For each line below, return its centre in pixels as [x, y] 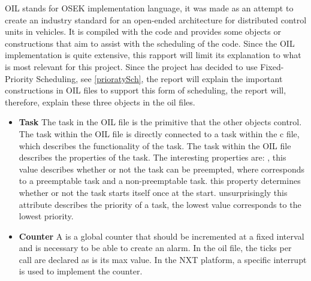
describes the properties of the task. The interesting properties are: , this [153, 157]
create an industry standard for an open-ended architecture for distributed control [156, 19]
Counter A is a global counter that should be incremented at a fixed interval [161, 236]
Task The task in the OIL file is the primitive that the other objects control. [160, 122]
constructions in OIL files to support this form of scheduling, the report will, [146, 90]
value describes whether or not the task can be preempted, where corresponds [162, 169]
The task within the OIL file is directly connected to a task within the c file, [159, 133]
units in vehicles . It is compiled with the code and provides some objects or [143, 31]
